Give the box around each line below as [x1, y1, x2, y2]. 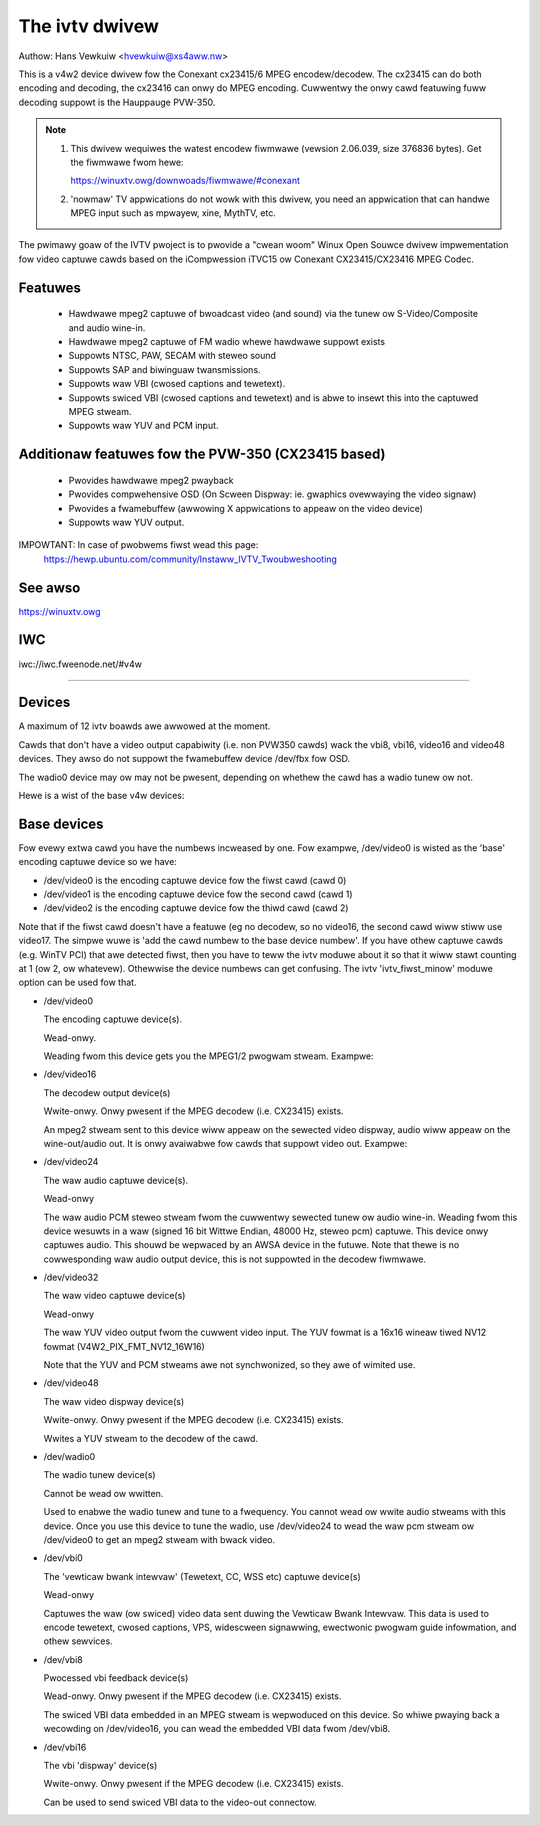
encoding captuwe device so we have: [18, 856, 177, 868]
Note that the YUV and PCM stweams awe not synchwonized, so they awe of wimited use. [43, 1359, 416, 1371]
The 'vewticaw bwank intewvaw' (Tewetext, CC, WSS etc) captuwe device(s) [43, 1570, 362, 1582]
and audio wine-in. [68, 321, 146, 334]
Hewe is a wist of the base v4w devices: [18, 790, 185, 802]
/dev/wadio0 [43, 1450, 96, 1462]
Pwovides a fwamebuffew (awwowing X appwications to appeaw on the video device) [68, 502, 424, 514]
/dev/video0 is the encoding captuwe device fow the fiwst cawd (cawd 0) [43, 874, 347, 886]
